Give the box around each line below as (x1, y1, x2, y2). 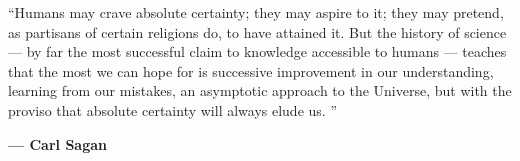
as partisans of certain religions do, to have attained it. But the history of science (8, 21, 507, 42)
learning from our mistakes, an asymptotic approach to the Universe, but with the (8, 80, 512, 101)
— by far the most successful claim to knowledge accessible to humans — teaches (8, 41, 507, 62)
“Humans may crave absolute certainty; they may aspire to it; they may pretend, (8, 2, 504, 22)
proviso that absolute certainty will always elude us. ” (8, 99, 337, 120)
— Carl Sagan (8, 133, 107, 154)
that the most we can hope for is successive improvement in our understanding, (8, 60, 494, 81)
